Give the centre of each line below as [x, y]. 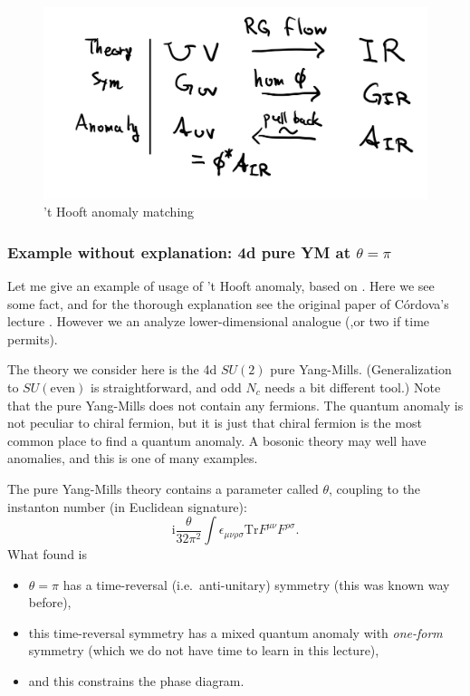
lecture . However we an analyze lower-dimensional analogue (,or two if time [219, 321]
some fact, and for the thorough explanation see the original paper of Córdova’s [228, 303]
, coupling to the [374, 488]
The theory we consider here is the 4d [112, 369]
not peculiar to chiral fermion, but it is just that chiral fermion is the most [215, 423]
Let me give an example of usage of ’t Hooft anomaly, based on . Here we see [221, 285]
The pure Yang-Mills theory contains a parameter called [163, 488]
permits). [33, 338]
